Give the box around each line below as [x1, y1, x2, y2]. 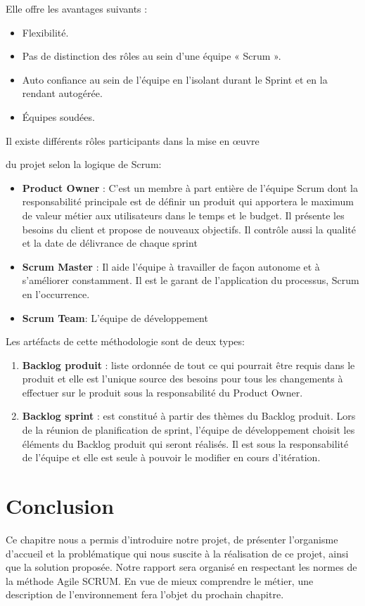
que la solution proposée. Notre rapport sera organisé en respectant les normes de [6, 560, 357, 574]
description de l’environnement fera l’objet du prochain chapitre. [6, 587, 284, 602]
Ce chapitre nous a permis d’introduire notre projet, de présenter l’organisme [6, 531, 338, 546]
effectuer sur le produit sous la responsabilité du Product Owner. [22, 385, 303, 399]
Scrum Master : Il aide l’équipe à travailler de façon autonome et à [22, 259, 320, 273]
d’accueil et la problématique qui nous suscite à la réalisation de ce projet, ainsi [6, 546, 349, 560]
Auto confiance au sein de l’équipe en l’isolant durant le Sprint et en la [22, 72, 328, 86]
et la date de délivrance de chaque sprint [22, 236, 198, 250]
